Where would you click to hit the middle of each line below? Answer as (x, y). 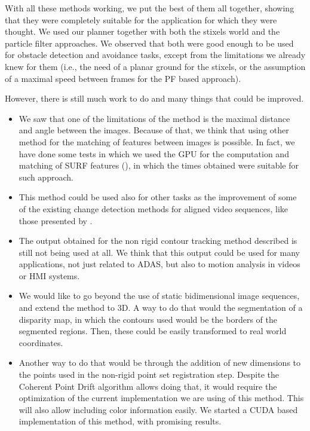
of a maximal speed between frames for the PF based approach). (123, 78)
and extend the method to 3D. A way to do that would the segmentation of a (161, 308)
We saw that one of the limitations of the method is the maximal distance (154, 118)
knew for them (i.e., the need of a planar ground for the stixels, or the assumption (155, 66)
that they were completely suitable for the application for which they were (141, 19)
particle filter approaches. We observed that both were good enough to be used (149, 43)
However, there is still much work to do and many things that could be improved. (154, 98)
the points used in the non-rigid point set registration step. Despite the (149, 375)
